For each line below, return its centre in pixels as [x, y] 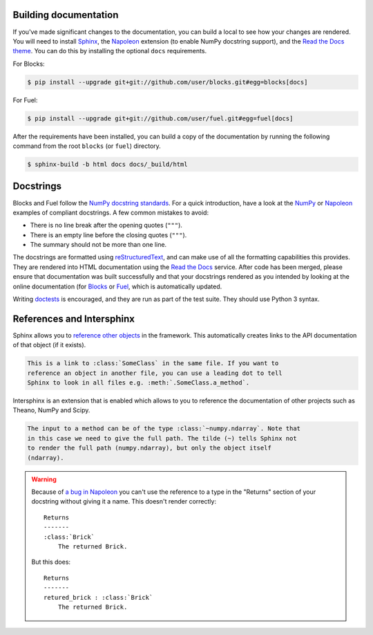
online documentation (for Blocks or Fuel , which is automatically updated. [117, 286]
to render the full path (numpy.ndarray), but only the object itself [150, 448]
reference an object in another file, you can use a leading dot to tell [155, 373]
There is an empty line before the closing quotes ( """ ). [108, 234]
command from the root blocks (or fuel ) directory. [87, 146]
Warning [44, 479]
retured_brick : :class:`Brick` [98, 597]
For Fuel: [25, 100]
